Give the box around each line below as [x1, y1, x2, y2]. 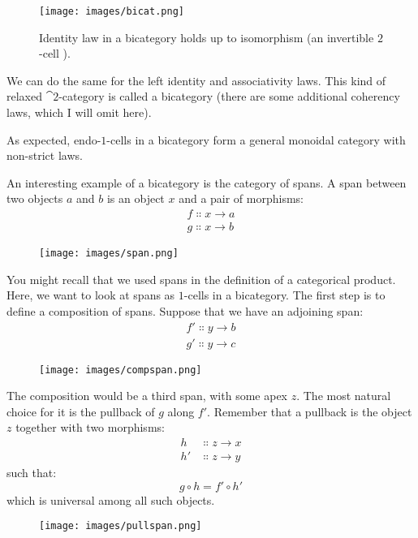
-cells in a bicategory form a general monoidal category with [106, 131, 406, 148]
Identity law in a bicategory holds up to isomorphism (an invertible [39, 28, 374, 45]
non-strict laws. [6, 147, 83, 164]
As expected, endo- [6, 131, 101, 148]
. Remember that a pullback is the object [207, 402, 412, 420]
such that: [6, 464, 57, 481]
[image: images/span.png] [39, 247, 179, 260]
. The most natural [296, 387, 391, 404]
